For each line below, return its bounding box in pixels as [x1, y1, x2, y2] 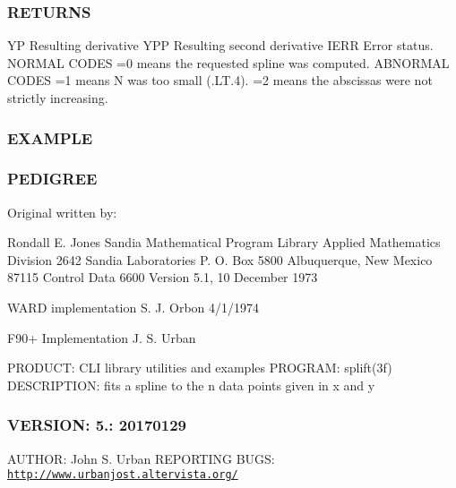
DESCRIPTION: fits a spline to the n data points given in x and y [7, 375, 375, 394]
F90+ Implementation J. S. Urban [7, 328, 196, 347]
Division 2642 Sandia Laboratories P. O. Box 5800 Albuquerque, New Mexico [7, 250, 433, 269]
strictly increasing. [7, 89, 108, 107]
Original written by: [7, 202, 117, 221]
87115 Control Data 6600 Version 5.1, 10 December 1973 [7, 268, 318, 287]
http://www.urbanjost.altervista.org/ [7, 468, 238, 482]
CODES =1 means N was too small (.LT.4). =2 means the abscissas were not [7, 71, 433, 90]
